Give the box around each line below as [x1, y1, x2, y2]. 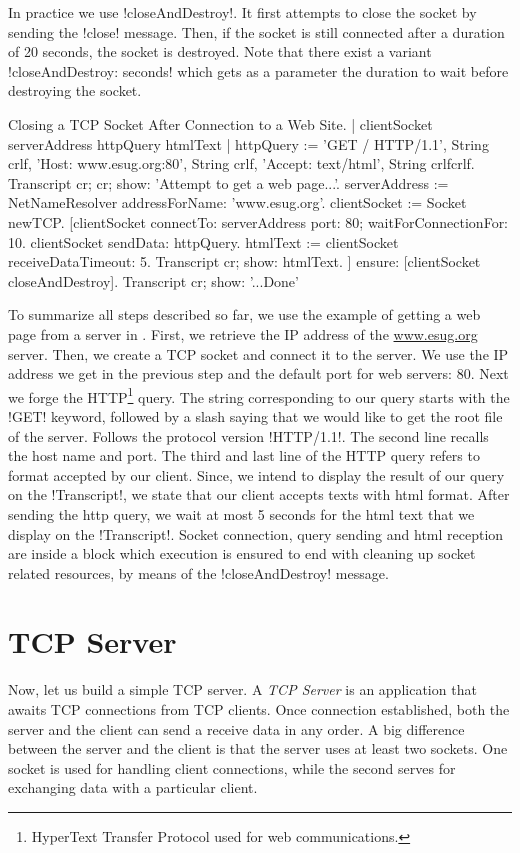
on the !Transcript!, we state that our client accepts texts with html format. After [8, 484, 510, 505]
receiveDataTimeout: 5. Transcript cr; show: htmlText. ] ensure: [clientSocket [8, 251, 481, 272]
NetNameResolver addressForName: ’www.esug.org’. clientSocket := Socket [8, 192, 467, 213]
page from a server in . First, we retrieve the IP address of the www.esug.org [8, 323, 478, 344]
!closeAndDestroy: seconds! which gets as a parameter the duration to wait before [8, 60, 509, 81]
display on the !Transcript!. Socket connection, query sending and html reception [8, 523, 504, 544]
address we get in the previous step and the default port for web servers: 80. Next [8, 363, 509, 384]
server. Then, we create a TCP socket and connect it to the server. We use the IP [8, 343, 509, 364]
